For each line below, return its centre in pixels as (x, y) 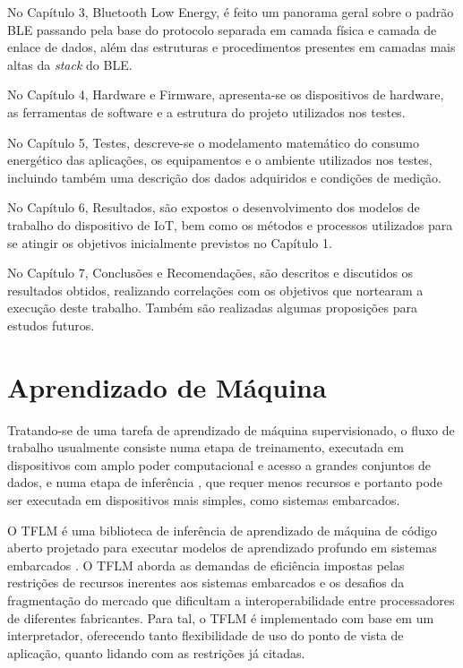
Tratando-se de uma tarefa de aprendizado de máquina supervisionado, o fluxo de (231, 429)
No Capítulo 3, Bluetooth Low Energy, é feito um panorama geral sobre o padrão (231, 12)
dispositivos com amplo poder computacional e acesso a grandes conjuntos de (219, 464)
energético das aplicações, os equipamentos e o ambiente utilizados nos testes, (220, 160)
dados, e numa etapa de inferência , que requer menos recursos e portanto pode (225, 482)
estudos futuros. (51, 325)
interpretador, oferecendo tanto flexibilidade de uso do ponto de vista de (206, 635)
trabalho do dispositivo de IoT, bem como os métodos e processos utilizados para (230, 224)
